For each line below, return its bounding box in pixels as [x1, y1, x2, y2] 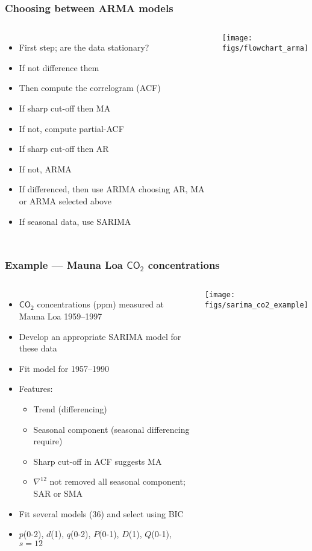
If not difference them [19, 61, 99, 74]
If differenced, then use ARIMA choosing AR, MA [19, 183, 205, 195]
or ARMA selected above [19, 194, 111, 207]
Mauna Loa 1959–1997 [19, 309, 102, 322]
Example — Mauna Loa [5, 257, 123, 272]
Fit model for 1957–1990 [19, 362, 109, 374]
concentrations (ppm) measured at [37, 298, 164, 310]
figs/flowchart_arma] [222, 43, 309, 52]
